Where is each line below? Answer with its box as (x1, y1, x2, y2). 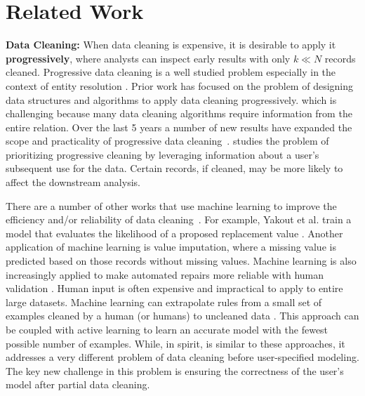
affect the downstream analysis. (6, 175, 140, 190)
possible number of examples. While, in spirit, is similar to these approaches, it (6, 336, 345, 350)
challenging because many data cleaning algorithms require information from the (6, 106, 352, 121)
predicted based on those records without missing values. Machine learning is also (6, 253, 357, 268)
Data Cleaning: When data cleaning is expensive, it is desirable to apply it (6, 37, 336, 52)
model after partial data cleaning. (6, 377, 150, 392)
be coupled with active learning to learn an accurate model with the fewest (6, 322, 328, 336)
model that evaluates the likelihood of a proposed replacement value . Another (6, 225, 343, 240)
